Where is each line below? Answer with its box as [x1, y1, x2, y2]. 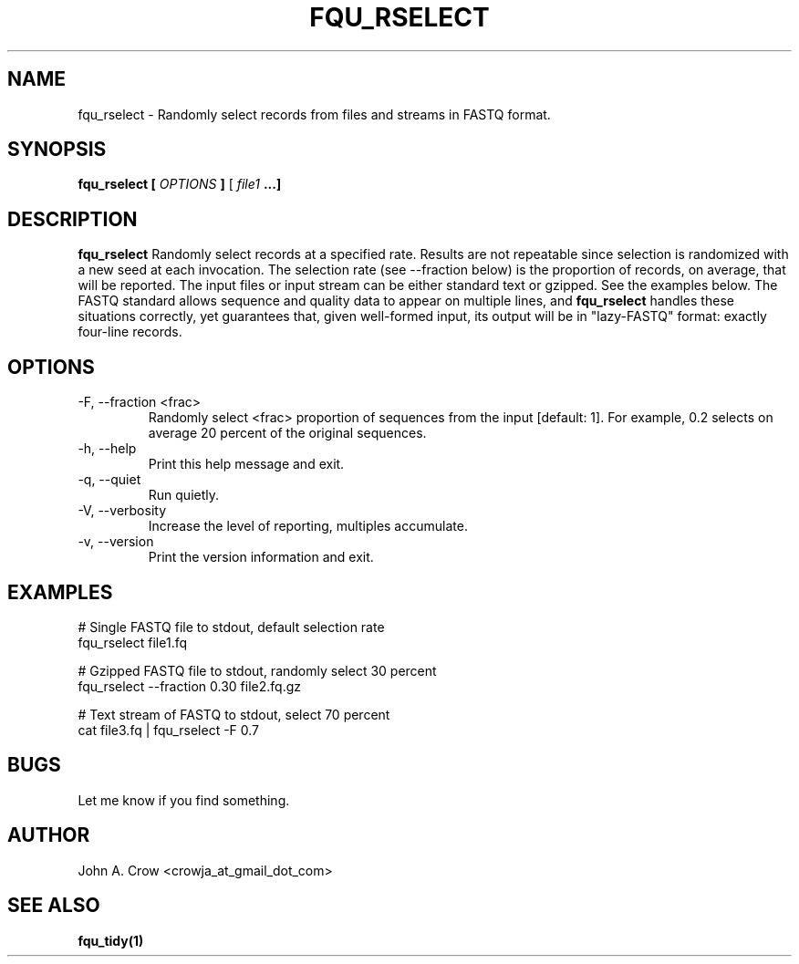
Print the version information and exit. [148, 549, 374, 565]
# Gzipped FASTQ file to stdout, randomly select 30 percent [78, 662, 437, 679]
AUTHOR [7, 824, 90, 847]
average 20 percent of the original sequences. [148, 425, 427, 441]
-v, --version [78, 534, 154, 550]
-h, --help [78, 441, 137, 457]
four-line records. [78, 324, 182, 340]
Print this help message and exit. [148, 456, 345, 472]
